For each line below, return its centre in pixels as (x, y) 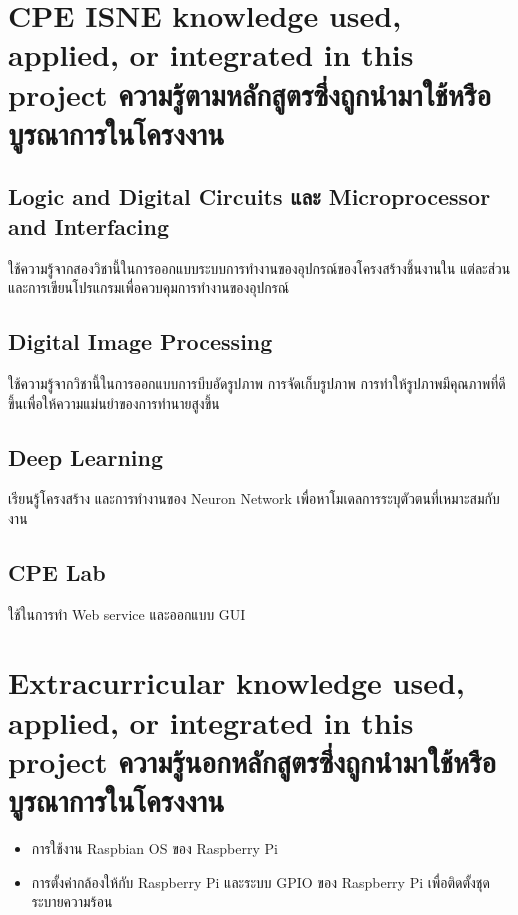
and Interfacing (88, 225)
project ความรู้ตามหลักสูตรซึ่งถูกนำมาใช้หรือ (249, 93)
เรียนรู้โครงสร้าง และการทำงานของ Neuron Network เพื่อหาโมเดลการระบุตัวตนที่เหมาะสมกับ (254, 498)
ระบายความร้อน (72, 901)
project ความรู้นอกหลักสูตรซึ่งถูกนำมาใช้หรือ (252, 760)
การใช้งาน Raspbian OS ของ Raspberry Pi (154, 847)
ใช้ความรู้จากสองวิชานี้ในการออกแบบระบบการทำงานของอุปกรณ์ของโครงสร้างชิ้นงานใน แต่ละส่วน (259, 267)
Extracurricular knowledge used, (236, 682)
